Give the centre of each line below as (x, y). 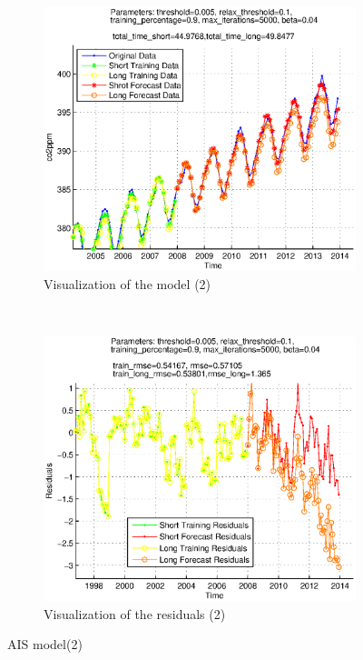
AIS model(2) (45, 644)
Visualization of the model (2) (128, 283)
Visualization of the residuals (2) (135, 613)
